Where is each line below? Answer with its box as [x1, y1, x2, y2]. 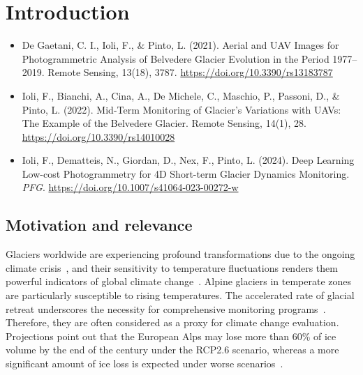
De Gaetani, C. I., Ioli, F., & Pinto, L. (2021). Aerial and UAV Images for [22, 38, 339, 52]
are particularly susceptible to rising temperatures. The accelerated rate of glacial [6, 288, 355, 303]
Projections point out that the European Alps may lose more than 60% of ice [6, 328, 336, 343]
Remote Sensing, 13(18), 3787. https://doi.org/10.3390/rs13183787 [47, 65, 333, 79]
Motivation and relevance [6, 214, 193, 236]
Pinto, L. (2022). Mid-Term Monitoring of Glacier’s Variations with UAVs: [22, 102, 341, 116]
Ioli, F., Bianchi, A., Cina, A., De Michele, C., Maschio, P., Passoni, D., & [22, 88, 340, 102]
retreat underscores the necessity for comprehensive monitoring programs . [6, 301, 326, 316]
